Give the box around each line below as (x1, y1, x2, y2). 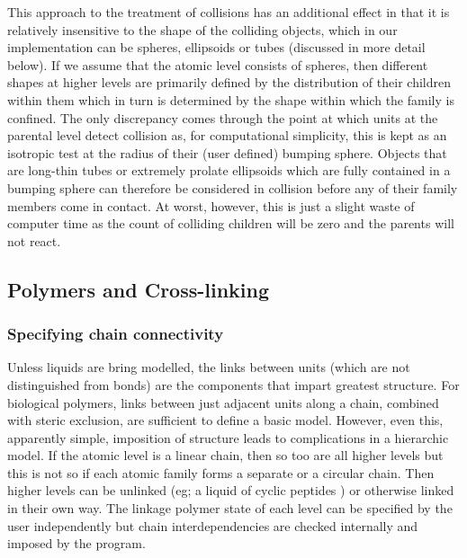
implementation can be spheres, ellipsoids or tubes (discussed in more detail (7, 38, 426, 57)
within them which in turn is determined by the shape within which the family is (7, 90, 454, 109)
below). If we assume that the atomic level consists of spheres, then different (7, 55, 428, 74)
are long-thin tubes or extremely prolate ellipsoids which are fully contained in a (7, 161, 451, 180)
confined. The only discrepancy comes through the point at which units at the (7, 108, 438, 127)
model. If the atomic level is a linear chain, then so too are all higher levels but (7, 446, 444, 465)
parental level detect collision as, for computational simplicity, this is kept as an (7, 126, 447, 145)
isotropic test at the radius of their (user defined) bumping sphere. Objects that (7, 143, 447, 162)
